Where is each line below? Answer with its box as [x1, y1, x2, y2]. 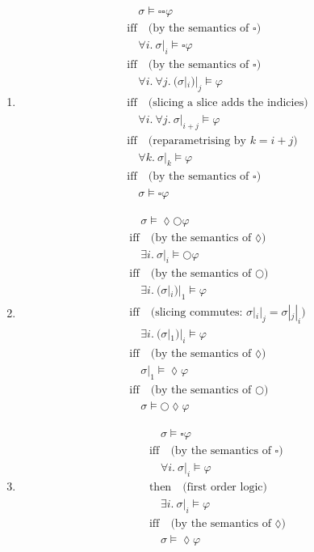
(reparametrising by [148, 134, 246, 146]
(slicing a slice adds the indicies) [148, 96, 308, 108]
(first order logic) [182, 481, 267, 493]
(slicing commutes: [150, 307, 243, 319]
